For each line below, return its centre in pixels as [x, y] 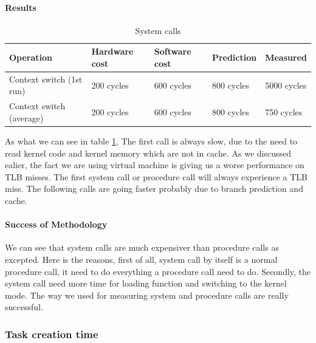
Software [173, 51]
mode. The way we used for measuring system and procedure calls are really [147, 295]
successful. [24, 307]
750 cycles [284, 112]
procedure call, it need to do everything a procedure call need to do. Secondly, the [158, 271]
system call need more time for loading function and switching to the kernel [146, 283]
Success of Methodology [56, 224]
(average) [26, 117]
